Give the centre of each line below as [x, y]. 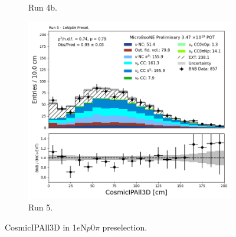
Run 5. [41, 207]
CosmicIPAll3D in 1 [41, 227]
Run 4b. [43, 7]
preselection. [125, 227]
